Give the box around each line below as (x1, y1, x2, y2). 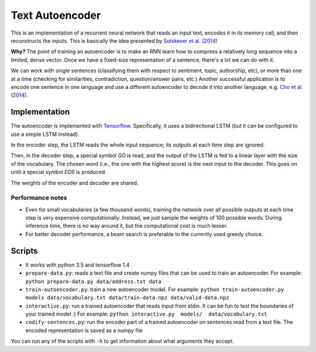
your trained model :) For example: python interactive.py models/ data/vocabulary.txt (25, 310, 267, 317)
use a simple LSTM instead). (11, 131, 80, 138)
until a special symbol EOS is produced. (11, 169, 107, 176)
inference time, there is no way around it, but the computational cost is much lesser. (25, 223, 228, 230)
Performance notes (11, 194, 67, 202)
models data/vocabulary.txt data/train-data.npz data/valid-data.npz (25, 295, 229, 301)
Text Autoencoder (11, 9, 101, 22)
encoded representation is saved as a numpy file (25, 327, 143, 334)
